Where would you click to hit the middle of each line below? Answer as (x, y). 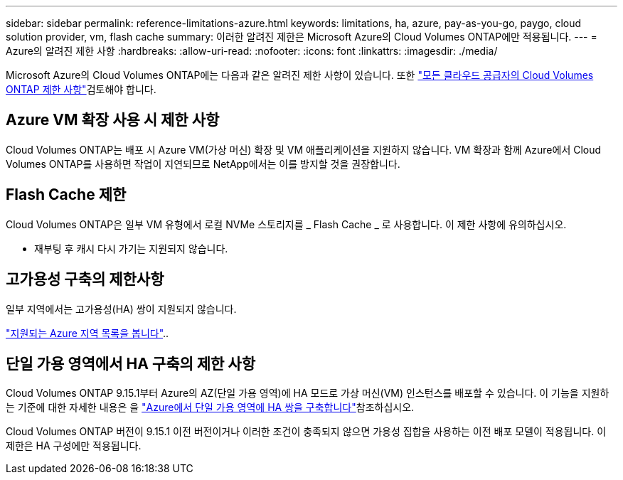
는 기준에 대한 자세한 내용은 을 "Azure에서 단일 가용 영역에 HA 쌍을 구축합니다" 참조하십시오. (210, 407)
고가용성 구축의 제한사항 (85, 279)
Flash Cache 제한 (66, 195)
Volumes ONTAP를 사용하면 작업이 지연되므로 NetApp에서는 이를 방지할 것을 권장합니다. (203, 164)
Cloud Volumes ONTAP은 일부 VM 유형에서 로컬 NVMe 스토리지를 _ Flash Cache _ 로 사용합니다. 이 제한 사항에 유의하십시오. (286, 224)
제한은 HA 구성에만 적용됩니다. (74, 446)
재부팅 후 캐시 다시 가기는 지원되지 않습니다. (131, 248)
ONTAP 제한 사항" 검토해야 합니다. (81, 89)
